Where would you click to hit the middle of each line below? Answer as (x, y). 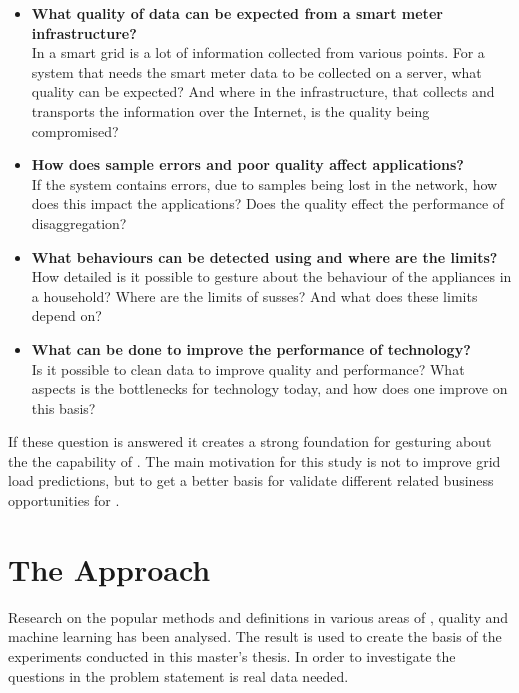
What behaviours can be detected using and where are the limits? (264, 256)
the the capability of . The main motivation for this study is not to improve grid (254, 460)
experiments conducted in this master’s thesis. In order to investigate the (232, 655)
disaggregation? (79, 222)
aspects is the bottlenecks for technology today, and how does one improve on (269, 388)
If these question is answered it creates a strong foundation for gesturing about (250, 441)
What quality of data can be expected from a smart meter (237, 13)
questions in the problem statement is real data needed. (178, 675)
